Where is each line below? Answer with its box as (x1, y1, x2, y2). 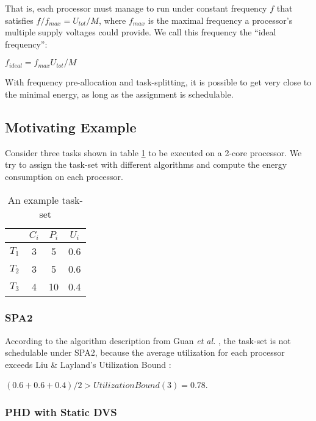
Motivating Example (5, 117, 137, 136)
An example (7, 192, 59, 207)
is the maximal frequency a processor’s (148, 13, 293, 26)
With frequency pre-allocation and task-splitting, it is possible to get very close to (5, 76, 312, 88)
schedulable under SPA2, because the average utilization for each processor (5, 346, 285, 359)
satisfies (5, 13, 34, 26)
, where (98, 13, 126, 26)
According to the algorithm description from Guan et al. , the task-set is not (5, 334, 291, 347)
